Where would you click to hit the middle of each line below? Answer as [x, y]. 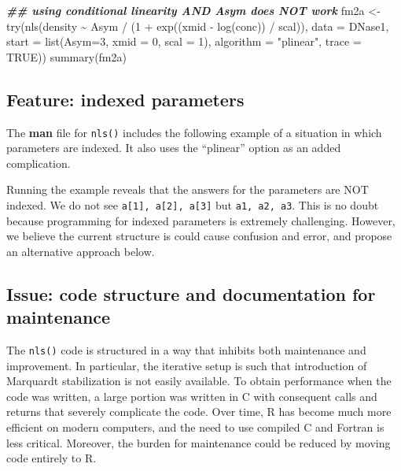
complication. [39, 163]
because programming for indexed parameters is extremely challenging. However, [201, 220]
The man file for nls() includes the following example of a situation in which [194, 132]
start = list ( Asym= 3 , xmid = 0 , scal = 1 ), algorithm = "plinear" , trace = [184, 41]
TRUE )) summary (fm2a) [66, 56]
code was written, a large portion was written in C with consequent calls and [192, 396]
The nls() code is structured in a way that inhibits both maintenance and [186, 350]
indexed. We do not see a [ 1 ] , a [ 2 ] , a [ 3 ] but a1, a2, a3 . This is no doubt [193, 205]
